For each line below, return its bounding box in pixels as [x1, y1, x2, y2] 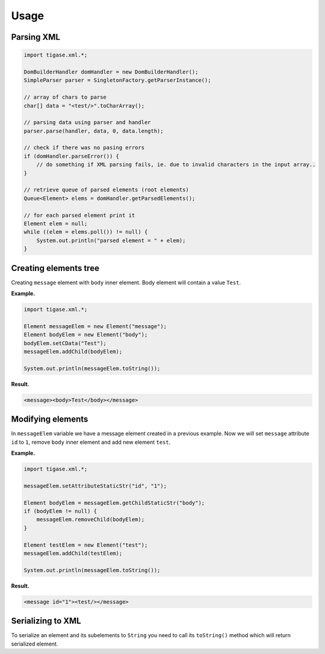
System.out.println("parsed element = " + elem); [36, 237, 186, 244]
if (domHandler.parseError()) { [23, 152, 120, 160]
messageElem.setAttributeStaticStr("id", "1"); [23, 482, 167, 489]
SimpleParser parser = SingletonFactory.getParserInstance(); [23, 77, 211, 84]
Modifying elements [11, 414, 88, 425]
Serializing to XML [11, 616, 81, 626]
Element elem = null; [23, 220, 88, 227]
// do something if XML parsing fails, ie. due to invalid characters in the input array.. [36, 161, 316, 168]
